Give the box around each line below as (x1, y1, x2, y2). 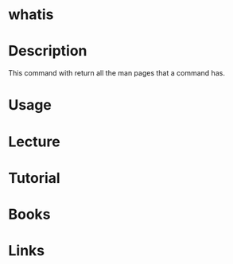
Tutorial (8, 169, 61, 187)
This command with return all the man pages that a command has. (8, 68, 225, 78)
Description (8, 42, 87, 60)
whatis (8, 6, 54, 24)
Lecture (8, 133, 61, 150)
